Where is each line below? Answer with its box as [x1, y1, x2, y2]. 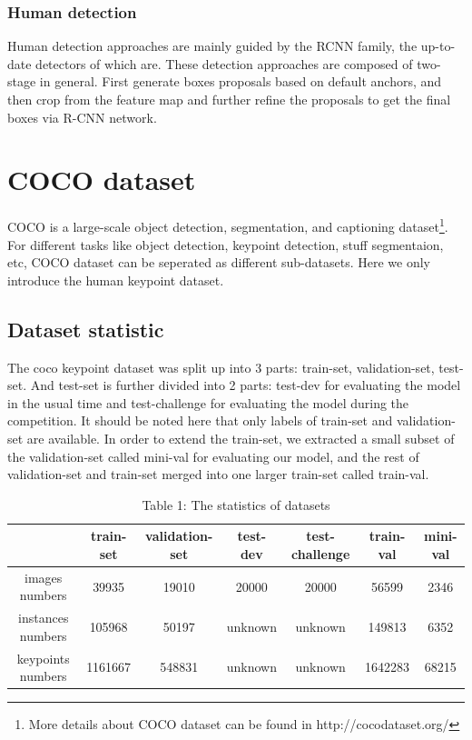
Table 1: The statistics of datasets [142, 495, 330, 514]
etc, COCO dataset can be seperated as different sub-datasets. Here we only [7, 253, 431, 272]
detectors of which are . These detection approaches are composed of [35, 54, 413, 73]
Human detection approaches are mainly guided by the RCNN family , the [7, 36, 418, 55]
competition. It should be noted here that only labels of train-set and [7, 411, 393, 430]
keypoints [16, 648, 70, 667]
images [25, 567, 63, 586]
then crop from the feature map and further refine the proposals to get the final [7, 90, 451, 108]
